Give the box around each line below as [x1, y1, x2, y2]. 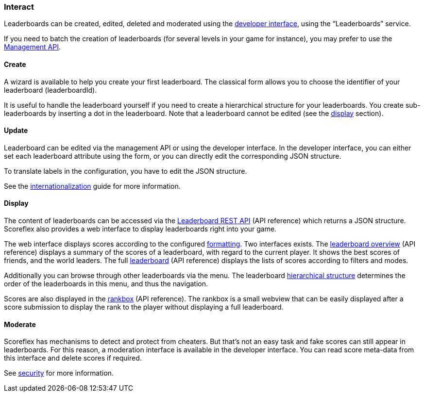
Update [4, 126, 28, 135]
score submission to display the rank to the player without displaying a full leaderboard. [4, 303, 284, 312]
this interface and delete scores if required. [4, 354, 142, 363]
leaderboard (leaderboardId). [4, 85, 97, 94]
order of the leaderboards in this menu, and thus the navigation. [4, 280, 208, 288]
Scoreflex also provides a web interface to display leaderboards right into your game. [4, 225, 277, 233]
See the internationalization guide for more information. [4, 181, 181, 190]
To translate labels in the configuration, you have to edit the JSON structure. [4, 166, 247, 175]
